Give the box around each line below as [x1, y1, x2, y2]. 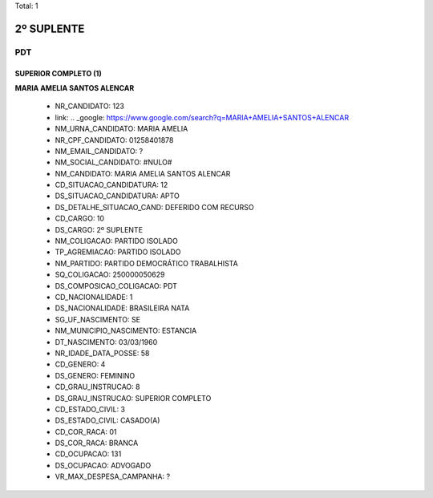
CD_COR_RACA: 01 [55, 427, 117, 436]
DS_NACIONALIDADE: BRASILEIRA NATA [55, 303, 190, 313]
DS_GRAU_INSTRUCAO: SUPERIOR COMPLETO [55, 393, 212, 403]
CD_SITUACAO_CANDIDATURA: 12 [55, 180, 168, 190]
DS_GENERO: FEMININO [55, 370, 136, 380]
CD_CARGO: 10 [55, 213, 104, 224]
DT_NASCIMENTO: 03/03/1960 [55, 337, 158, 346]
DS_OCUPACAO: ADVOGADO [55, 460, 152, 470]
